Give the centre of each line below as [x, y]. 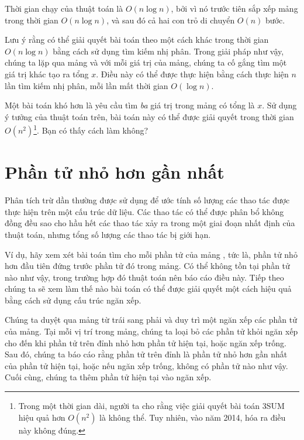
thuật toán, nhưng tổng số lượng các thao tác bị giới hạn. [108, 234]
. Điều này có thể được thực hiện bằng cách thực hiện [192, 74]
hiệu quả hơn [42, 417]
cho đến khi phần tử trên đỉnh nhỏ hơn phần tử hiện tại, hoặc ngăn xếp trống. [146, 342]
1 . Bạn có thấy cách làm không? [91, 129]
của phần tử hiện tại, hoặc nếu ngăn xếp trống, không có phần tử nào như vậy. [146, 365]
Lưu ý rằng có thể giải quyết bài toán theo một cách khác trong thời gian [137, 40]
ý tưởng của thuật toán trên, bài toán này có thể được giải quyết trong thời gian [149, 116]
